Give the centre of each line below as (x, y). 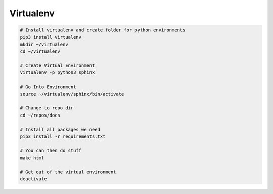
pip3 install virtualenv (51, 37)
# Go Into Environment (48, 87)
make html (32, 158)
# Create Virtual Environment (57, 66)
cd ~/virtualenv (40, 51)
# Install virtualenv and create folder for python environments (103, 30)
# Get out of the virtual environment (68, 172)
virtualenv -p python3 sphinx (57, 73)
